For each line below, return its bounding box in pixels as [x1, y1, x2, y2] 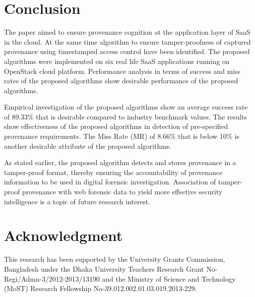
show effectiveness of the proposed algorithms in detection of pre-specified [4, 121, 228, 131]
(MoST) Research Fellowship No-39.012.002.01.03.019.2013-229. [4, 283, 197, 294]
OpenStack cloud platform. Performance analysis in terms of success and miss [4, 65, 241, 76]
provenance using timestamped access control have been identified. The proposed [4, 46, 250, 57]
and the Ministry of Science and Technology [102, 273, 236, 284]
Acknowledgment [4, 225, 123, 245]
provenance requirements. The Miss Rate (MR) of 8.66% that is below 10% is [4, 131, 240, 141]
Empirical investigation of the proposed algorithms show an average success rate [4, 102, 248, 112]
